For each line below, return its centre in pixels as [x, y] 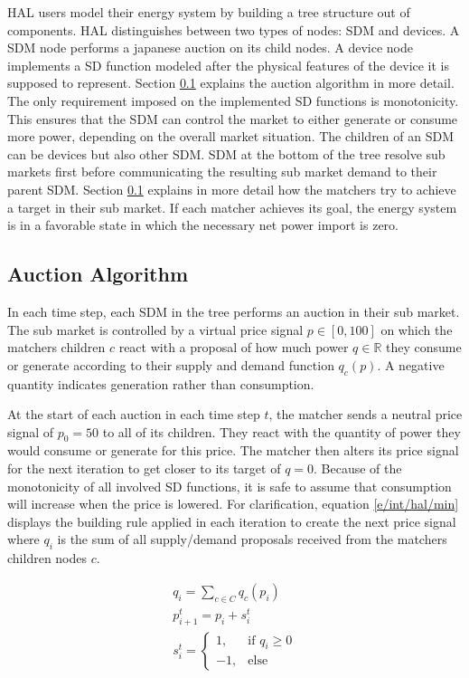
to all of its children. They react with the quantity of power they [281, 431]
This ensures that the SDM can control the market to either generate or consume [233, 118]
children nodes [47, 558]
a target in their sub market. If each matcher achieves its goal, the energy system [232, 207]
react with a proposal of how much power [234, 347]
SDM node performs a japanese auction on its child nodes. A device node [210, 48]
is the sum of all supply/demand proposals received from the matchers [252, 539]
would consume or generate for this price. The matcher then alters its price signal [233, 450]
